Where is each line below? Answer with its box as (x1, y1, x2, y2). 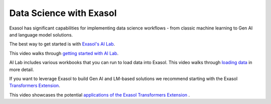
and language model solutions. (9, 31, 73, 37)
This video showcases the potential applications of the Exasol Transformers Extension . (9, 91, 190, 97)
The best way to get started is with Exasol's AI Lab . (9, 41, 115, 47)
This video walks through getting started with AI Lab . (9, 50, 119, 56)
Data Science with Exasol (9, 7, 117, 18)
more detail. (9, 66, 34, 72)
